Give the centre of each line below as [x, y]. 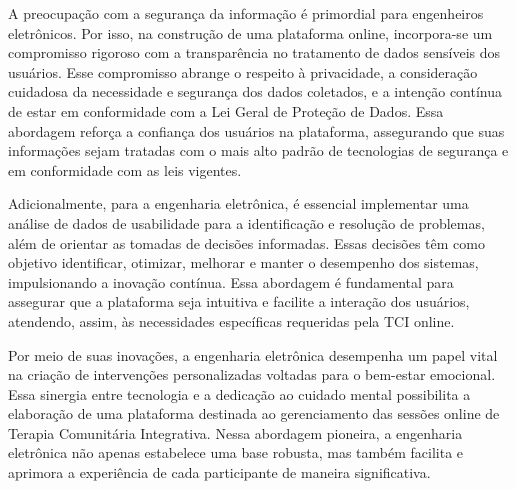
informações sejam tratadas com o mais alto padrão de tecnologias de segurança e [258, 150]
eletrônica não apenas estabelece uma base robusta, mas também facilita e [236, 452]
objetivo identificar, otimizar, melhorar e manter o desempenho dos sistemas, [243, 262]
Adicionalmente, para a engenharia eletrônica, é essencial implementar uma [238, 203]
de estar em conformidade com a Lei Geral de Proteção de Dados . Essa [226, 110]
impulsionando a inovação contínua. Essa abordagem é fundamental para [231, 281]
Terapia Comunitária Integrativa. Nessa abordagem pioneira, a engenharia [235, 432]
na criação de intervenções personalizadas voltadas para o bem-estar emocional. [252, 374]
